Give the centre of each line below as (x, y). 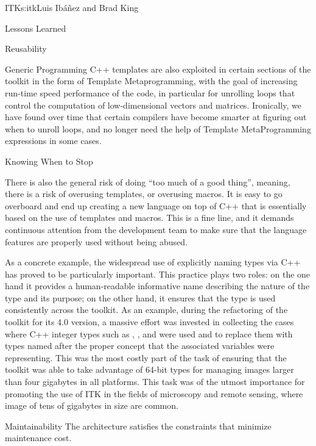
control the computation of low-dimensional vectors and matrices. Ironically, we (153, 105)
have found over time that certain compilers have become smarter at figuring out (156, 117)
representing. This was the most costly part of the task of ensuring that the (146, 357)
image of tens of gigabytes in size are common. (92, 405)
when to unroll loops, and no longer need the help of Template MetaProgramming (158, 128)
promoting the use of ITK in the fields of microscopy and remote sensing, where (154, 393)
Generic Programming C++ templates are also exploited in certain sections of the (158, 69)
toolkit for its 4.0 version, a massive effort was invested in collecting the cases (149, 322)
